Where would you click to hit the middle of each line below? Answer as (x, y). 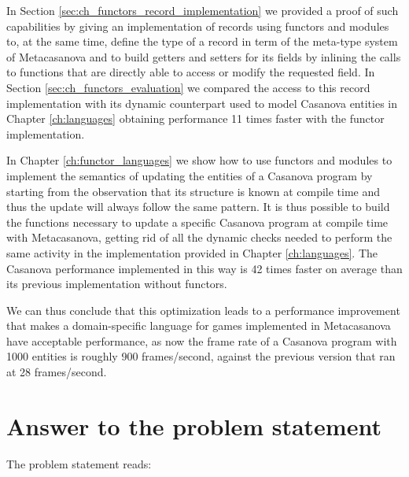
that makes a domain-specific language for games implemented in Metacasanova (199, 325)
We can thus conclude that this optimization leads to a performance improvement (203, 310)
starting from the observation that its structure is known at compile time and (193, 191)
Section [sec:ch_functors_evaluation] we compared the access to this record (188, 87)
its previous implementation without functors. (117, 284)
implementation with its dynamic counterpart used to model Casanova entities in (202, 103)
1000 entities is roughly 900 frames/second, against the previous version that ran (201, 356)
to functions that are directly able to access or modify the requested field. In (191, 72)
